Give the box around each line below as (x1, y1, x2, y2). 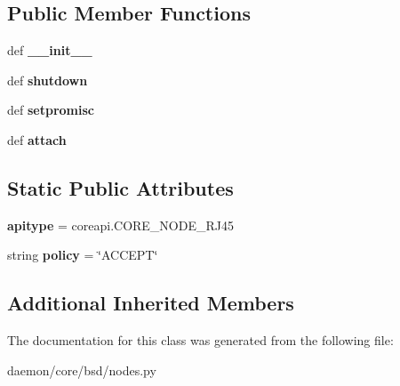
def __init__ (7, 41, 92, 60)
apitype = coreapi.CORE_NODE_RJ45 (7, 215, 234, 234)
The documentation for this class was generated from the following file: (7, 331, 394, 350)
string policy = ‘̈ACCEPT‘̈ (7, 245, 158, 264)
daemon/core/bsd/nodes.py (7, 360, 156, 379)
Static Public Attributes (7, 173, 234, 201)
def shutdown (7, 70, 88, 89)
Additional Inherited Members (7, 289, 294, 317)
